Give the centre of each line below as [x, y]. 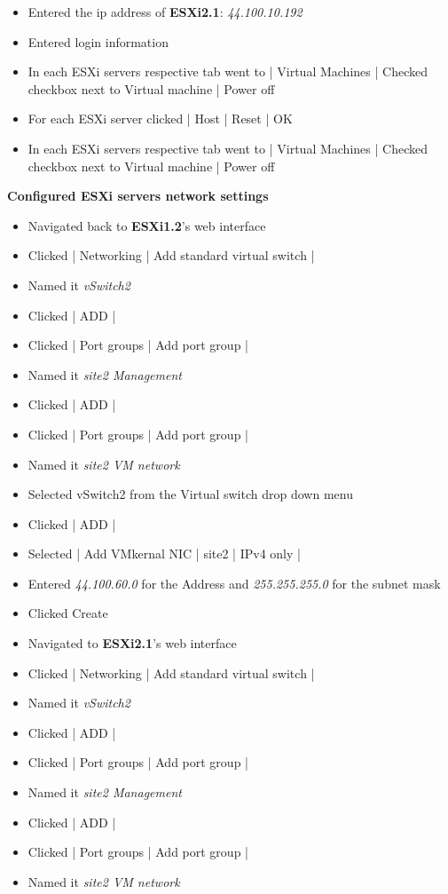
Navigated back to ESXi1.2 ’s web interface [147, 225]
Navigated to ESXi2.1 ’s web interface [132, 643]
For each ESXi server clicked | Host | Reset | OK [160, 119]
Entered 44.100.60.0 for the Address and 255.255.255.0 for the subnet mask [234, 583]
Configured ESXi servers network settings [138, 196]
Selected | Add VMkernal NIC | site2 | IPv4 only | [164, 554]
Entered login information [98, 41]
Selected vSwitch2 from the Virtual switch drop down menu [190, 494]
